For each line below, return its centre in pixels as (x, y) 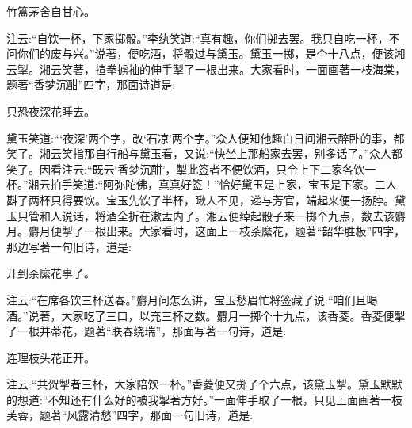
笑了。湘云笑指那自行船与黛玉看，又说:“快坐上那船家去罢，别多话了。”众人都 (205, 153)
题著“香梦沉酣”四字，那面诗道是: (91, 84)
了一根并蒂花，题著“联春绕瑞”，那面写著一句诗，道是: (147, 331)
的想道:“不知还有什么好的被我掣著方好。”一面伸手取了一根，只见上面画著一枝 (205, 399)
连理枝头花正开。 (51, 357)
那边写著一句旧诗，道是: (69, 246)
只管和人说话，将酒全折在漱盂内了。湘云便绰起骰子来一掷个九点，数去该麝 (211, 215)
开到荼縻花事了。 (51, 273)
